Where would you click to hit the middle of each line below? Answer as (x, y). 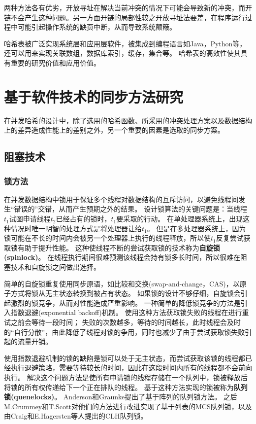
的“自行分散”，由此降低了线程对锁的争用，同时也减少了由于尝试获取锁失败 (125, 332)
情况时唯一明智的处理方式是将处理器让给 (76, 228)
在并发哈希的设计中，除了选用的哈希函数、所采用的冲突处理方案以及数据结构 (128, 120)
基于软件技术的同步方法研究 (94, 96)
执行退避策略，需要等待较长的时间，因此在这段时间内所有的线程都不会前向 (131, 368)
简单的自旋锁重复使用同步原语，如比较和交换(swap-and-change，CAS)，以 (122, 283)
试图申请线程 (30, 219)
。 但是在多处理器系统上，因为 (196, 228)
